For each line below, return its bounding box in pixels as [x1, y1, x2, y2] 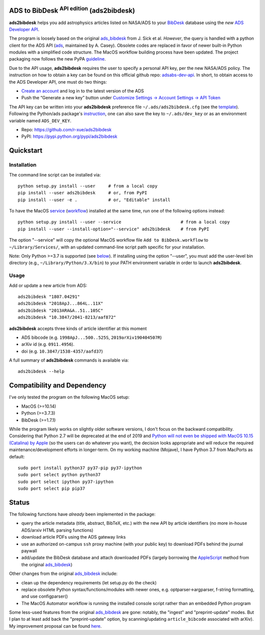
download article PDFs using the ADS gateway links [21, 534, 126, 540]
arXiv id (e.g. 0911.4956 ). [21, 341, 75, 347]
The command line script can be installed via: [9, 172, 101, 178]
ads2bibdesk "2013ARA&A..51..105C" [18, 307, 104, 313]
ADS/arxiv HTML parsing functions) [21, 527, 94, 533]
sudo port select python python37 [18, 472, 101, 478]
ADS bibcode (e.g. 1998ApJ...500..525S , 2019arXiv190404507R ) [21, 334, 162, 340]
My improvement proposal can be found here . [9, 623, 102, 629]
